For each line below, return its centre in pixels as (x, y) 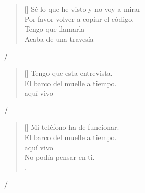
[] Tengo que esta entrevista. (68, 73)
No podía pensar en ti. (59, 157)
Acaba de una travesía (59, 38)
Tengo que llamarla (54, 29)
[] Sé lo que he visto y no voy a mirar (82, 9)
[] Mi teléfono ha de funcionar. (72, 127)
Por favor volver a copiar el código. (79, 19)
